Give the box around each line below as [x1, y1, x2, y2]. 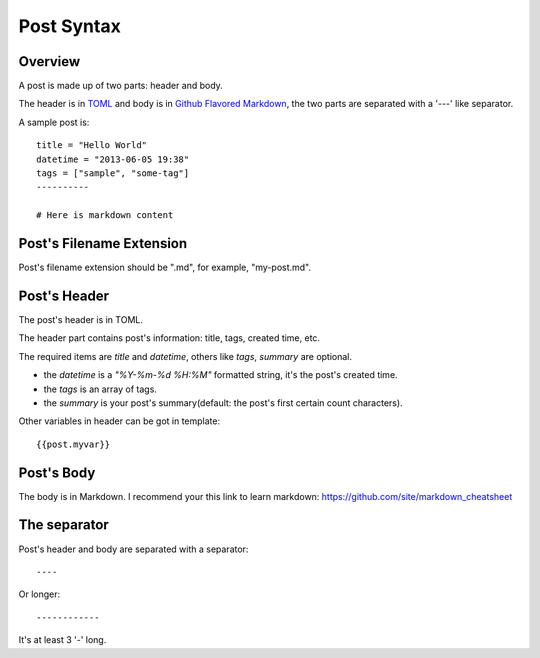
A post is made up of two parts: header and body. [18, 80, 224, 92]
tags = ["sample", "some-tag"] [36, 168, 190, 179]
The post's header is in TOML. [18, 314, 144, 325]
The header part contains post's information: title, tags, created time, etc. [18, 332, 320, 344]
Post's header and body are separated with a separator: [18, 543, 249, 555]
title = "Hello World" [36, 140, 148, 151]
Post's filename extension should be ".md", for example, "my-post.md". [18, 261, 312, 274]
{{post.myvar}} [36, 438, 111, 450]
